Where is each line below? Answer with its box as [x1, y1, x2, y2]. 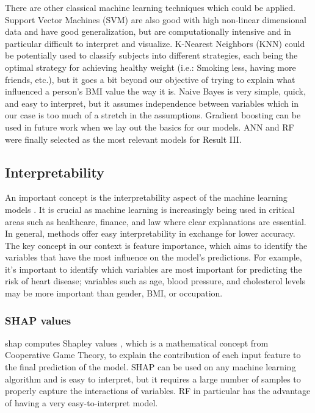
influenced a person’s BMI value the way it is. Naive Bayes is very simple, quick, [5, 85, 306, 98]
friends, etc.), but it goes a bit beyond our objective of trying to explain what [5, 73, 295, 85]
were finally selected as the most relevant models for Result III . [5, 132, 242, 145]
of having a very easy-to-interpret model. [5, 396, 158, 409]
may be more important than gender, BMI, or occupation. [5, 287, 223, 300]
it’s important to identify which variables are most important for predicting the [5, 262, 302, 275]
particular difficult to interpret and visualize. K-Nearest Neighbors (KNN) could [5, 37, 305, 49]
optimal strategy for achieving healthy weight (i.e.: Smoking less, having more [5, 60, 296, 73]
